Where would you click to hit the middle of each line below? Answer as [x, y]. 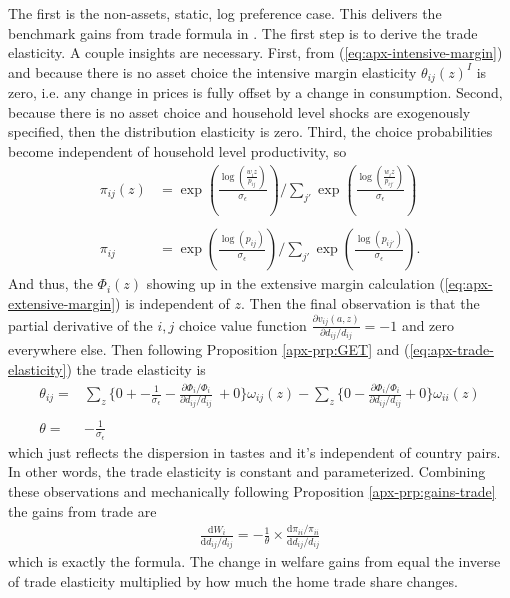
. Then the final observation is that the [360, 302]
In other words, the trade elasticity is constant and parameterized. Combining [247, 471]
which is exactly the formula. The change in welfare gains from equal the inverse [254, 561]
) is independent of [172, 302]
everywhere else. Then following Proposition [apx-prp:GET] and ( [209, 349]
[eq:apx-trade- [451, 349]
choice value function [242, 324]
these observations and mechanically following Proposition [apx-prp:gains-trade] [252, 490]
